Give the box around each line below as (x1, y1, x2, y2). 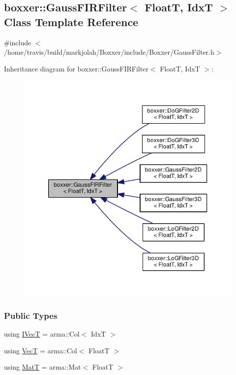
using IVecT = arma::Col (4, 329, 80, 339)
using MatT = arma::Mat (4, 362, 81, 372)
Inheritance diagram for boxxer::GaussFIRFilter (4, 63, 148, 73)
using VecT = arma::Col (4, 345, 77, 355)
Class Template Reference (4, 14, 139, 29)
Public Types (4, 309, 58, 321)
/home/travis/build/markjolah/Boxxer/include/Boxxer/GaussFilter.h (4, 47, 214, 57)
